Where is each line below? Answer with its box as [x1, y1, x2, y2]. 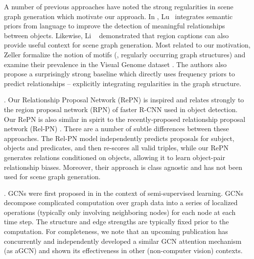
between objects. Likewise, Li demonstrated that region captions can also [4, 30, 229, 40]
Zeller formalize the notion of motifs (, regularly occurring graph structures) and [4, 49, 246, 59]
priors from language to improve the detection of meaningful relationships [4, 21, 225, 31]
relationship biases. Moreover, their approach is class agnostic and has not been [4, 162, 242, 172]
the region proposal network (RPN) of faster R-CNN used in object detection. [4, 104, 238, 114]
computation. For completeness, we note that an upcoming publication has [4, 226, 228, 236]
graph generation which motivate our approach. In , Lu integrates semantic [4, 11, 233, 21]
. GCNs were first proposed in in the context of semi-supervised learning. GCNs [4, 188, 243, 198]
